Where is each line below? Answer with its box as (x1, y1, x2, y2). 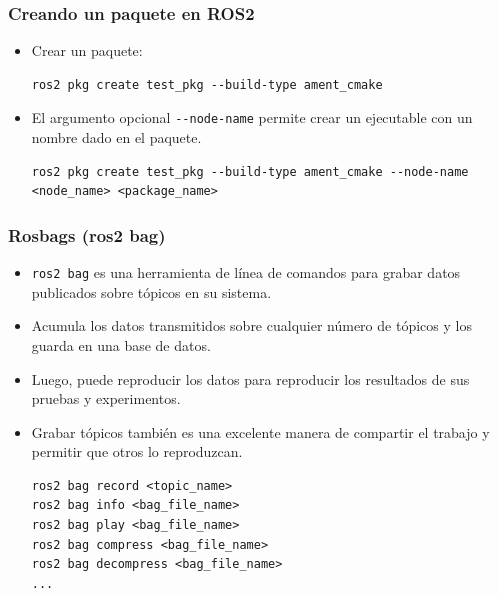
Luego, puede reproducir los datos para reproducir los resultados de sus (31, 368, 470, 389)
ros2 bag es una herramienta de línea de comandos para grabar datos (31, 262, 461, 283)
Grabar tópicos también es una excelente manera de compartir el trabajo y (31, 421, 490, 442)
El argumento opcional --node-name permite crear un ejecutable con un (31, 107, 473, 128)
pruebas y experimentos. (31, 388, 181, 409)
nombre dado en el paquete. (31, 127, 202, 148)
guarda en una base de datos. (31, 334, 211, 355)
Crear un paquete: (31, 40, 143, 61)
